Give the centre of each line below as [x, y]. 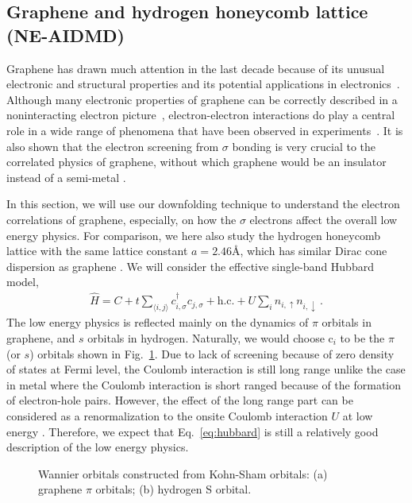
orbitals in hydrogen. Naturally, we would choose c [210, 337]
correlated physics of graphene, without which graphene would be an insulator [196, 162]
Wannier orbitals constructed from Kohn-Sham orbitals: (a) [183, 473]
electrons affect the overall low [323, 219]
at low [358, 415]
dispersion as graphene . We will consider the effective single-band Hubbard [190, 266]
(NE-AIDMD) [65, 35]
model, [23, 282]
